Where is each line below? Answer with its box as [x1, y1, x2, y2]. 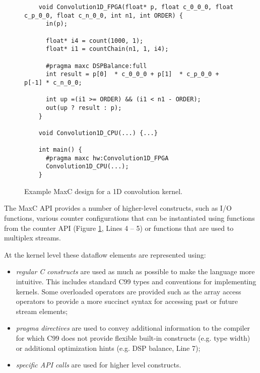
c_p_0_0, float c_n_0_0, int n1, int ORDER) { [24, 12, 183, 19]
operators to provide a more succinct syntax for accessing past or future [16, 296, 238, 306]
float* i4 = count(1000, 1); [45, 37, 144, 44]
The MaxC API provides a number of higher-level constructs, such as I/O [4, 203, 232, 213]
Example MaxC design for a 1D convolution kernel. [24, 185, 183, 196]
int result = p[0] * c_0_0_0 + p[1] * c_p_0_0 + [45, 71, 219, 78]
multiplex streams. [4, 232, 61, 243]
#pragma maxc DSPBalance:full [45, 62, 147, 70]
